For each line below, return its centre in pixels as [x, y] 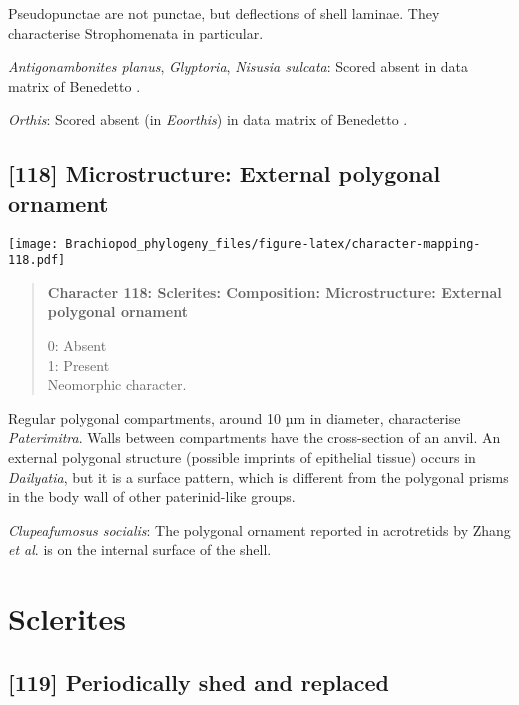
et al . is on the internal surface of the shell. [140, 549]
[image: [33, 243]
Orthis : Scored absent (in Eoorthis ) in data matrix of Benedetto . [208, 119]
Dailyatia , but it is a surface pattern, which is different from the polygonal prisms [258, 476]
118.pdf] [37, 260]
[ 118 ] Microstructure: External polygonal [224, 173]
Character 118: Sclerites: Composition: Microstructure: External [274, 291]
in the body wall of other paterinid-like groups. [152, 496]
